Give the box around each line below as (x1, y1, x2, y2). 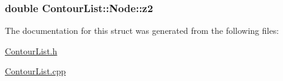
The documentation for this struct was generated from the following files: (5, 24, 279, 37)
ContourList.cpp (5, 65, 66, 77)
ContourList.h (5, 44, 57, 57)
